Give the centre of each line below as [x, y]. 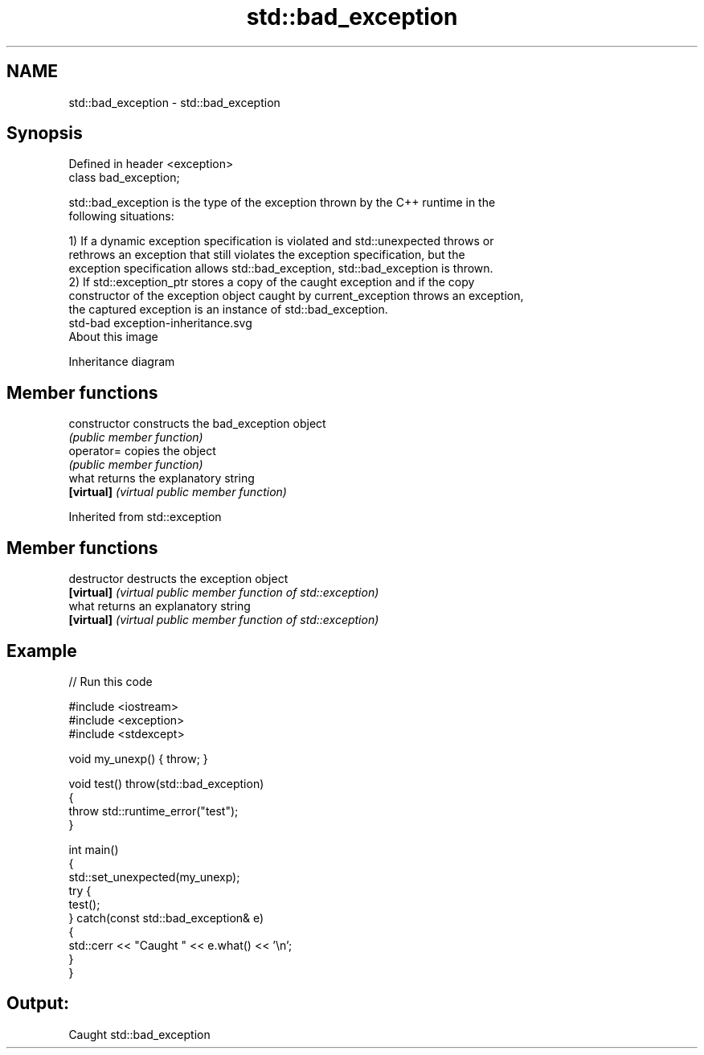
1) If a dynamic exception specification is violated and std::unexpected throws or [281, 241]
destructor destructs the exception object [178, 579]
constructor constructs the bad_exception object [197, 424]
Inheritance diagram [122, 362]
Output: [38, 1004]
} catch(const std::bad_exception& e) [166, 917]
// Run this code [111, 681]
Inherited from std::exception [145, 517]
